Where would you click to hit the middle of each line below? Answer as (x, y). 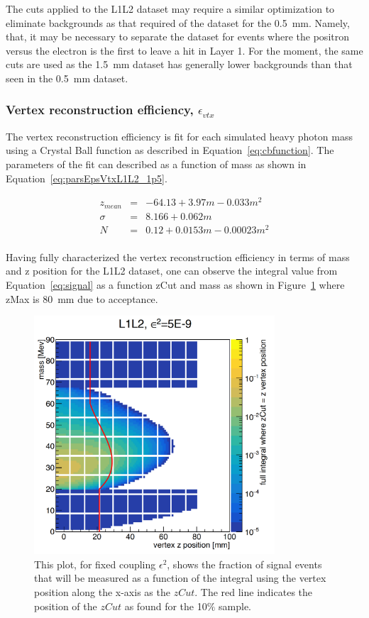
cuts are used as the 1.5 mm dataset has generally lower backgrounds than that (179, 64)
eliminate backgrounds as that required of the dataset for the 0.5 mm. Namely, (178, 22)
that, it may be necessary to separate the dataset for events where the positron (177, 37)
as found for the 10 (166, 606)
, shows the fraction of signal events (244, 564)
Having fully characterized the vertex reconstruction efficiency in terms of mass (178, 256)
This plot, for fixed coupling (95, 564)
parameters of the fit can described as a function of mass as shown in (156, 164)
